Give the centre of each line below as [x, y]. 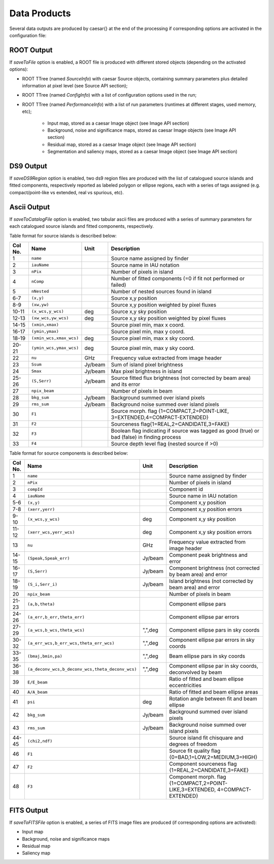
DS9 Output [28, 166]
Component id [186, 489]
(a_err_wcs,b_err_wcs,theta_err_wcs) [71, 643]
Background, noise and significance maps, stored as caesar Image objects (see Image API [142, 130]
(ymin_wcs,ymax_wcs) [55, 348]
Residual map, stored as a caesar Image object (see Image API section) [122, 144]
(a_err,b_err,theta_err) [56, 617]
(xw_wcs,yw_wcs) [50, 318]
